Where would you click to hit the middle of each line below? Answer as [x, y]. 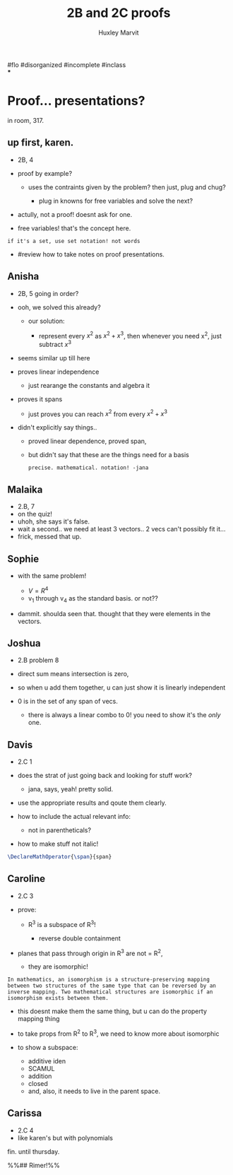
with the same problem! [52, 576]
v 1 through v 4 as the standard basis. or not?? [93, 599]
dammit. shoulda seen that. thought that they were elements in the [114, 613]
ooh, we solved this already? [59, 307]
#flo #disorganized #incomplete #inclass [67, 64]
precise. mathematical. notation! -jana [88, 468]
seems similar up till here [54, 358]
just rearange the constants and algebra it [89, 385]
